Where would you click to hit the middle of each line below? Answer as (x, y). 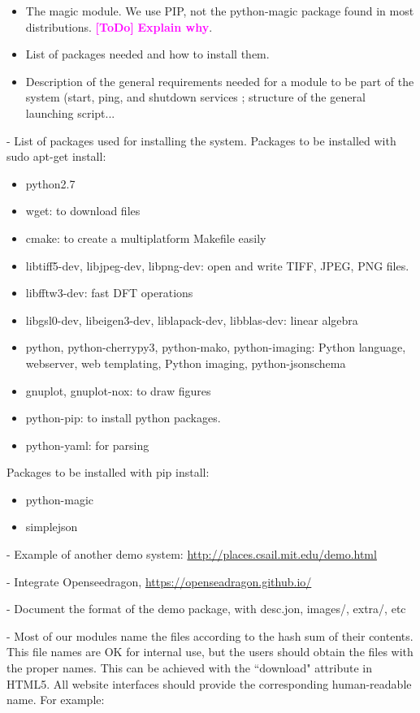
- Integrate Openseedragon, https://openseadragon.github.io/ (159, 581)
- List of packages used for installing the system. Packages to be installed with (201, 140)
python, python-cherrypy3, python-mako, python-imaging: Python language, (216, 347)
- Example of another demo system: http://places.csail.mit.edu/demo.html (192, 554)
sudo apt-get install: (56, 156)
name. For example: (56, 700)
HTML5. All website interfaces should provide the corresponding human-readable (209, 683)
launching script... (70, 112)
